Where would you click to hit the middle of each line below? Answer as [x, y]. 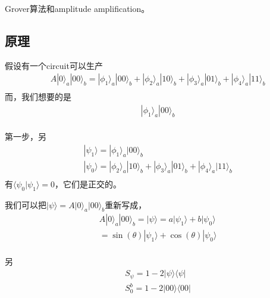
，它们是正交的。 [88, 183]
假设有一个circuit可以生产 [54, 65]
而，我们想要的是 [38, 97]
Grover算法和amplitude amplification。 [77, 8]
